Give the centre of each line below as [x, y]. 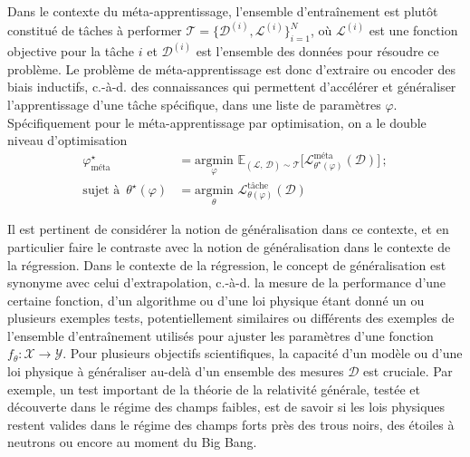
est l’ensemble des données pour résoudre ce [317, 51]
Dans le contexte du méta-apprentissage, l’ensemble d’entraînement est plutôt [223, 11]
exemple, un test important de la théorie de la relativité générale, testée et [214, 389]
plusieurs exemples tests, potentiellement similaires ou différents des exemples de [231, 318]
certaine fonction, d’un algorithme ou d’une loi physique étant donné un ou [216, 300]
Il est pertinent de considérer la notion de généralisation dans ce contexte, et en [228, 229]
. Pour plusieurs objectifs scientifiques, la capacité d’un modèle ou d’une [263, 353]
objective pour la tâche [71, 51]
